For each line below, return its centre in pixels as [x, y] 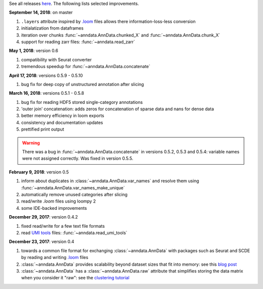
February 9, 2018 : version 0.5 [39, 172]
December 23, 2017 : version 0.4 [42, 242]
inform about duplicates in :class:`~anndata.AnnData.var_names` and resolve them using [110, 181]
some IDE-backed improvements [54, 208]
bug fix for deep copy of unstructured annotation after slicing [83, 84]
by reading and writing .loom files [55, 257]
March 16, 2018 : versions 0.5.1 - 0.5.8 [47, 93]
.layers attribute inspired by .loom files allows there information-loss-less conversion [108, 21]
